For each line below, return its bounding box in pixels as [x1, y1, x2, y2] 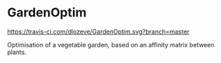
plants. [7, 48, 26, 56]
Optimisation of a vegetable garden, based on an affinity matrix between [7, 40, 215, 49]
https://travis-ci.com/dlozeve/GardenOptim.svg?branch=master [7, 27, 190, 36]
